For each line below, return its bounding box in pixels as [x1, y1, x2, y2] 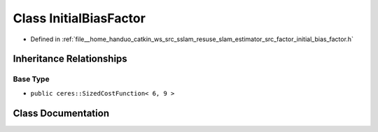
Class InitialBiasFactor [13, 10, 146, 26]
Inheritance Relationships [13, 53, 127, 65]
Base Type [13, 74, 50, 84]
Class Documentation [13, 107, 110, 119]
